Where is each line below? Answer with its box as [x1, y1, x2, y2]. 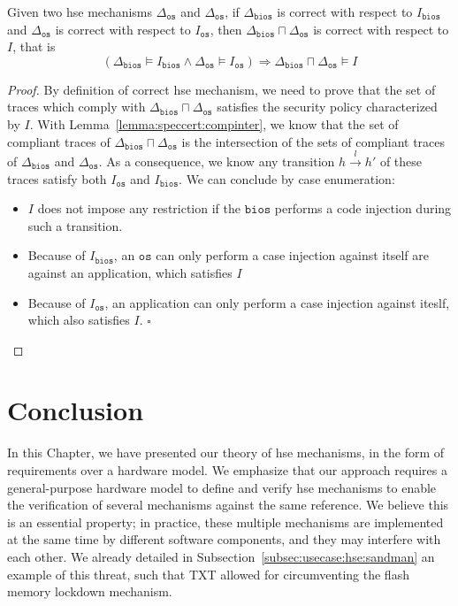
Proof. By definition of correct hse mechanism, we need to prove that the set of [7, 80, 436, 98]
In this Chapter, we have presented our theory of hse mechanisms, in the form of [7, 443, 445, 462]
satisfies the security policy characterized [217, 97, 438, 116]
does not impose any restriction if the [37, 199, 240, 218]
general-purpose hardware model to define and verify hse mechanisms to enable [7, 478, 437, 496]
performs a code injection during [274, 199, 452, 218]
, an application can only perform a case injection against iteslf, [104, 293, 450, 311]
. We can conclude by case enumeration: [179, 169, 395, 188]
